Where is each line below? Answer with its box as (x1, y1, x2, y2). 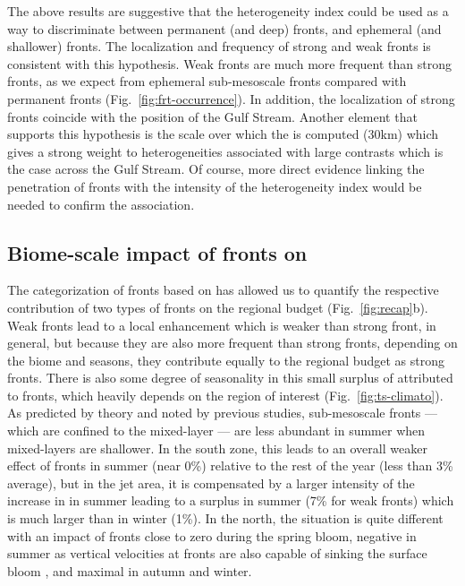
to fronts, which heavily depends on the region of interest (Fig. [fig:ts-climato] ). (7, 385, 444, 404)
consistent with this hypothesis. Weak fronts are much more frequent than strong (7, 54, 452, 73)
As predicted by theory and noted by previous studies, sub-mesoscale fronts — (7, 403, 438, 422)
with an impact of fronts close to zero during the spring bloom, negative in (7, 526, 417, 545)
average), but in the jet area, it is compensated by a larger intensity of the (7, 473, 415, 492)
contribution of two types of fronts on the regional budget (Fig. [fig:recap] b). (7, 297, 428, 316)
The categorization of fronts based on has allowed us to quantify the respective (7, 280, 439, 299)
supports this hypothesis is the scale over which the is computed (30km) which (7, 125, 439, 143)
